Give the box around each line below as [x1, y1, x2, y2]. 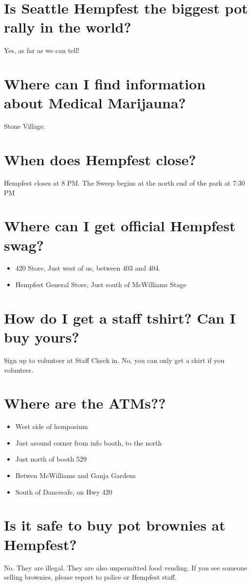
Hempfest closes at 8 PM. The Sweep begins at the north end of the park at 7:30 [4, 177, 245, 188]
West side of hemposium [15, 421, 88, 431]
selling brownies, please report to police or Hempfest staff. [4, 572, 177, 582]
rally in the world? [4, 17, 131, 37]
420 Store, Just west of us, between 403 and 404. [15, 263, 161, 273]
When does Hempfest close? [4, 150, 196, 169]
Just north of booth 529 [15, 454, 87, 464]
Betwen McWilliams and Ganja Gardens [15, 470, 136, 481]
